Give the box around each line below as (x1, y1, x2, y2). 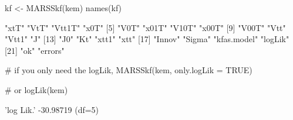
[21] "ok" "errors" (5, 44, 65, 56)
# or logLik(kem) (5, 83, 68, 95)
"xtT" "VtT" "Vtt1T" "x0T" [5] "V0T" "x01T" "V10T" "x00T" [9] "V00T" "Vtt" (5, 21, 286, 33)
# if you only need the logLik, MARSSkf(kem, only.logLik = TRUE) (5, 64, 252, 76)
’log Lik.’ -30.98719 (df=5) (5, 103, 99, 115)
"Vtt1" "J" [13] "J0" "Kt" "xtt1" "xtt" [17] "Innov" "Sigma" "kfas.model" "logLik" (5, 33, 289, 45)
